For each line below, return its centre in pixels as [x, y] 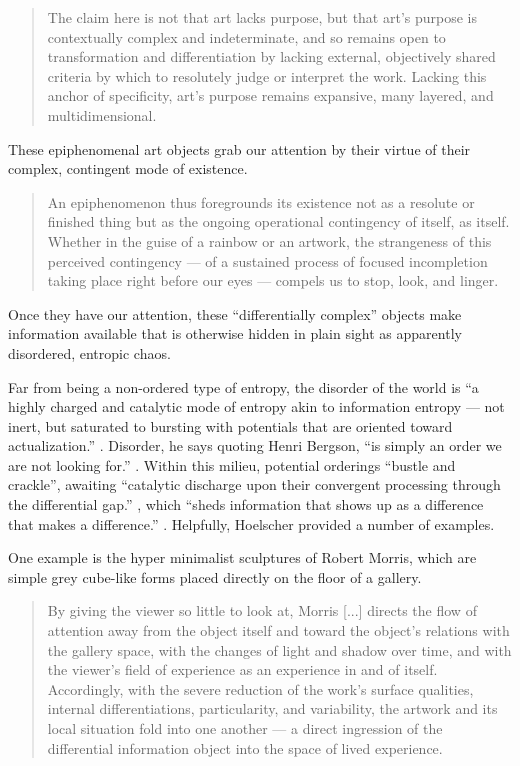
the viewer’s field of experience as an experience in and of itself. [242, 669]
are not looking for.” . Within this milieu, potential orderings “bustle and [232, 464]
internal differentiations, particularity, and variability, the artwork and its [272, 708]
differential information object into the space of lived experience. [245, 747]
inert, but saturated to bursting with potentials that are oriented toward [230, 425]
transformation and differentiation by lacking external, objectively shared [271, 56]
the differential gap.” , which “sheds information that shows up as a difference [246, 504]
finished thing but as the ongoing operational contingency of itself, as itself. [278, 221]
